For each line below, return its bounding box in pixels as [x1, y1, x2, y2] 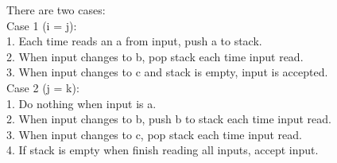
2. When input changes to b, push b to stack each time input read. [6, 111, 331, 127]
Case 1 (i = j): [6, 17, 77, 33]
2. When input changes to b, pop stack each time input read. [6, 48, 304, 64]
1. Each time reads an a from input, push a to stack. [6, 33, 262, 49]
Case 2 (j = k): [6, 79, 79, 95]
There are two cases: [6, 2, 106, 17]
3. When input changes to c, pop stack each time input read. [6, 126, 302, 142]
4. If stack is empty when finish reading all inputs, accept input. [6, 142, 319, 158]
